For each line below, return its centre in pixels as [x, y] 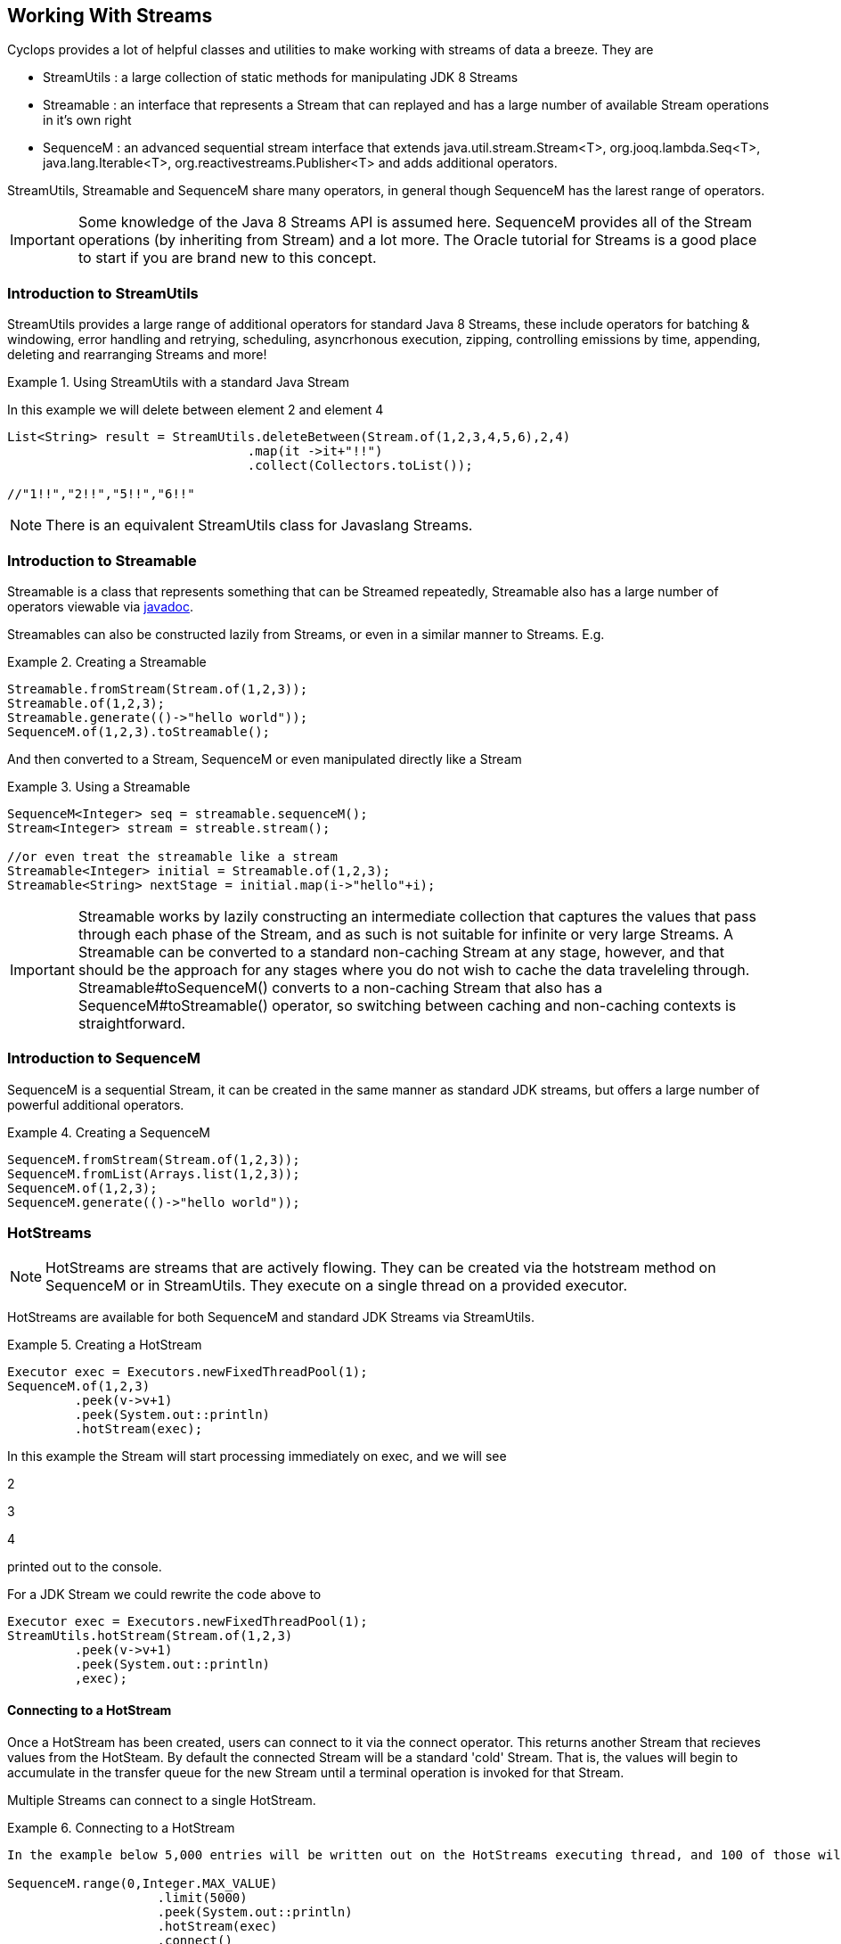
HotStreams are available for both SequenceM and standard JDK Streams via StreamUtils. [271, 1317]
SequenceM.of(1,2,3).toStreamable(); [139, 731]
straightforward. [132, 1023]
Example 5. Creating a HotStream [105, 1345]
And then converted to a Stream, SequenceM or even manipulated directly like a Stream [265, 759]
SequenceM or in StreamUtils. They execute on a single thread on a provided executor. [336, 1286]
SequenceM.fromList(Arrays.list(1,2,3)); [154, 1173]
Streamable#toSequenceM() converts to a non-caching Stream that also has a [340, 987]
